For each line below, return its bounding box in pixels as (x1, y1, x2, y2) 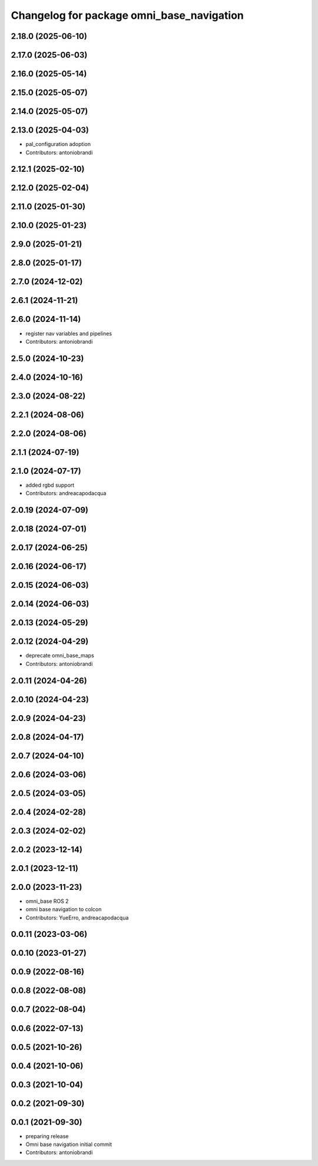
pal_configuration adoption (25, 141, 91, 148)
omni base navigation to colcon (25, 906, 102, 913)
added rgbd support (25, 481, 75, 489)
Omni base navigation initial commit (25, 1141, 112, 1148)
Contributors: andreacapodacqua (25, 490, 107, 497)
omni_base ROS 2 (25, 898, 69, 905)
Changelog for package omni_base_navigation (11, 9, 244, 22)
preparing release (25, 1132, 69, 1140)
